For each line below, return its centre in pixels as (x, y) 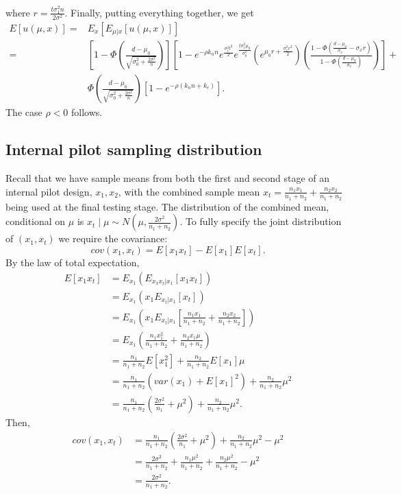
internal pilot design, (49, 191)
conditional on (36, 221)
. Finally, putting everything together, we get (159, 12)
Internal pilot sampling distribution (134, 149)
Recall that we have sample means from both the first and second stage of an (168, 177)
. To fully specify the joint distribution (261, 221)
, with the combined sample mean (189, 191)
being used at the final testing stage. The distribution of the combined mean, (167, 206)
